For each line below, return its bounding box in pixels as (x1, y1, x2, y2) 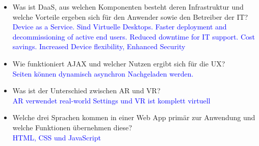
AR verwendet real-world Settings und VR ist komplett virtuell (12, 95, 211, 105)
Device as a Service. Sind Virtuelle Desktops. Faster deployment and (12, 21, 227, 32)
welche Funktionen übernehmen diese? (12, 122, 132, 132)
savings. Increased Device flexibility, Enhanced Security (12, 41, 186, 52)
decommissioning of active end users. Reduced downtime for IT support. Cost (12, 31, 255, 42)
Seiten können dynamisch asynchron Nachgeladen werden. (12, 68, 194, 79)
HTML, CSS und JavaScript (12, 132, 101, 142)
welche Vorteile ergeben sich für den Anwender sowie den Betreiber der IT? (12, 11, 248, 22)
